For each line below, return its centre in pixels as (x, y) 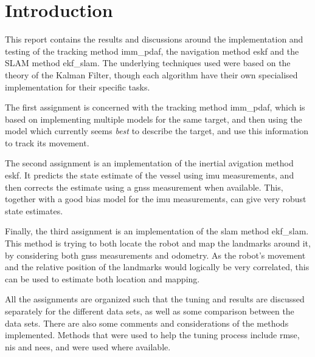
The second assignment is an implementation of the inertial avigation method (149, 163)
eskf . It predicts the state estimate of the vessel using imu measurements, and (150, 175)
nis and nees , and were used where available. (88, 346)
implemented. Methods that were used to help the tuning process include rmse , (152, 335)
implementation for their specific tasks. (78, 87)
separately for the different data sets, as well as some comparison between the (150, 311)
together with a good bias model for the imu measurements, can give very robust (156, 199)
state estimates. (34, 210)
